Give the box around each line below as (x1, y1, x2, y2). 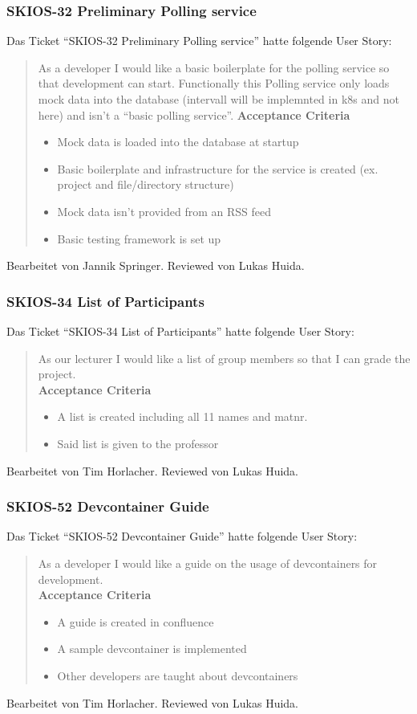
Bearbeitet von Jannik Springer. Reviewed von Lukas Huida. (6, 257, 305, 274)
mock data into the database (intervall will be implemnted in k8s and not (38, 91, 399, 107)
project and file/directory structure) (57, 176, 234, 193)
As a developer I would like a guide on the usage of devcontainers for (38, 554, 378, 571)
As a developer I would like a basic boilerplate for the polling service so (38, 59, 390, 75)
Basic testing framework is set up (57, 230, 221, 247)
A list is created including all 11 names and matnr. (57, 408, 308, 425)
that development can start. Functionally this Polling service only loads (38, 75, 390, 92)
